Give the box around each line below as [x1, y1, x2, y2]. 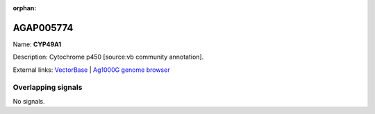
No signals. [12, 97, 45, 105]
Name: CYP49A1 [12, 40, 62, 48]
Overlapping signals [12, 83, 83, 93]
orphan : [12, 4, 37, 12]
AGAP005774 [12, 21, 74, 34]
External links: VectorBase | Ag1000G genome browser [12, 66, 170, 74]
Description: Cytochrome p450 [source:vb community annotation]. [12, 53, 204, 61]
